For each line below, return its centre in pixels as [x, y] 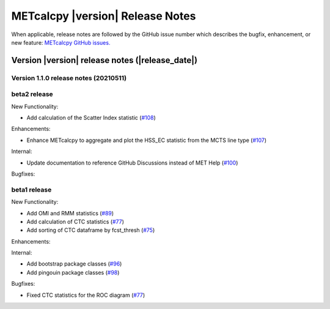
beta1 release [31, 190]
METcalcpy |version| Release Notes [104, 16]
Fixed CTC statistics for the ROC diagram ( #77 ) [86, 295]
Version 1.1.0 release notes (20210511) [69, 78]
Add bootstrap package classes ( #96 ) [74, 264]
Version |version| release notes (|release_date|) [105, 60]
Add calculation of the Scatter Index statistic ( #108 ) [91, 118]
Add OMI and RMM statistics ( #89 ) [70, 213]
